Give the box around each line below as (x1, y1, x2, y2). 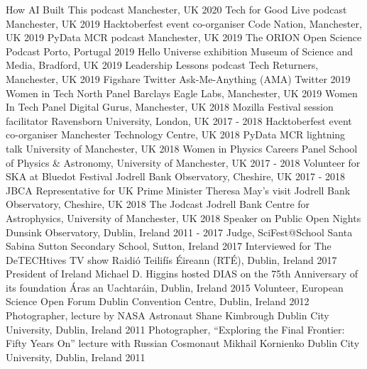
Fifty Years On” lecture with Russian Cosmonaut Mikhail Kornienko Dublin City (6, 336, 360, 351)
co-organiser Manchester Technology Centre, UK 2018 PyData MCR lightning (6, 127, 346, 142)
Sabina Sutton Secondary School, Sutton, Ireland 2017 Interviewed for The (6, 238, 332, 253)
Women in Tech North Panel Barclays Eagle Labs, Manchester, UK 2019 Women (6, 85, 358, 100)
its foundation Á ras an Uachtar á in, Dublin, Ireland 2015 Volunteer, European (6, 280, 344, 294)
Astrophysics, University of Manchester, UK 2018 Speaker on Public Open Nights (6, 210, 361, 225)
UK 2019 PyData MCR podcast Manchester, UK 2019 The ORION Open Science (6, 30, 362, 45)
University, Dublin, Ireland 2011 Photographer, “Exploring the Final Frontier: (6, 321, 345, 336)
